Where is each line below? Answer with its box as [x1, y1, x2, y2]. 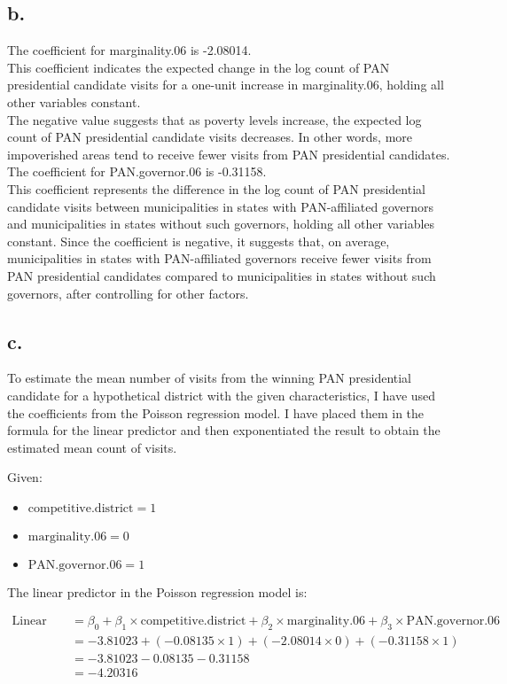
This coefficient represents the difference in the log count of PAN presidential [7, 179, 425, 198]
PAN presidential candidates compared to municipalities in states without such [7, 266, 436, 284]
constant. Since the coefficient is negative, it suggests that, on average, [7, 231, 390, 250]
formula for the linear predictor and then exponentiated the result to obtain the [7, 421, 441, 439]
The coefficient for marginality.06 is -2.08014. [7, 41, 252, 59]
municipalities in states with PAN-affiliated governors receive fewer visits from [7, 249, 432, 268]
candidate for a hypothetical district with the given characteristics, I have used [7, 385, 436, 404]
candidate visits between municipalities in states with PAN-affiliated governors [7, 197, 433, 215]
